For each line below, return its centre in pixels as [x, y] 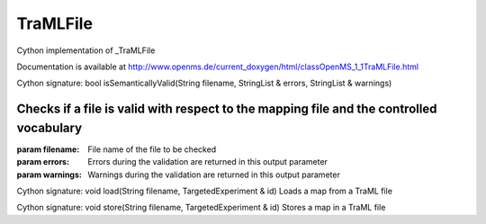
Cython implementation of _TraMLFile [86, 50]
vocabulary [49, 127]
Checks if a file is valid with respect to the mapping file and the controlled [227, 109]
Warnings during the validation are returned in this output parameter [214, 175]
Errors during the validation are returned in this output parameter [208, 162]
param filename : [48, 149]
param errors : [43, 162]
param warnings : [49, 175]
